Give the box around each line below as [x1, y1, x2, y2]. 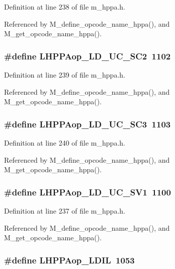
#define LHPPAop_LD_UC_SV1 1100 [4, 185, 171, 198]
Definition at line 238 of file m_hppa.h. [4, 2, 125, 12]
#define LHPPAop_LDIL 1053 [4, 253, 135, 266]
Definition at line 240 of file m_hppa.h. [4, 138, 125, 148]
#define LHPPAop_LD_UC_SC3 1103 [4, 117, 171, 130]
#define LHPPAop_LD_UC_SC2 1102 [4, 49, 171, 62]
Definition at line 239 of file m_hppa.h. [4, 70, 125, 80]
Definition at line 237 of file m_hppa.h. [4, 206, 125, 216]
